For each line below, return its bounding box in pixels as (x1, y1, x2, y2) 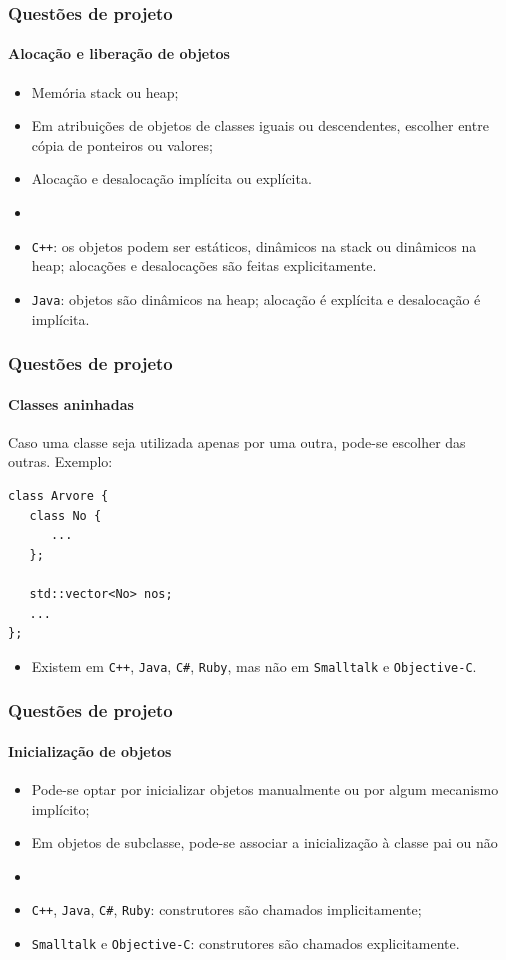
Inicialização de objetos (8, 740, 172, 761)
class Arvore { (8, 488, 109, 503)
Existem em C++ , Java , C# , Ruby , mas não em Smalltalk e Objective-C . (31, 655, 477, 676)
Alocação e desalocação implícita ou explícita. (31, 168, 312, 189)
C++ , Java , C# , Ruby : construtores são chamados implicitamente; (31, 899, 422, 920)
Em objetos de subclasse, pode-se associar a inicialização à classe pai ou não (31, 832, 498, 853)
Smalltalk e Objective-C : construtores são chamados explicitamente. (31, 933, 460, 954)
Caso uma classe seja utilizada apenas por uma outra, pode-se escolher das (8, 431, 466, 452)
